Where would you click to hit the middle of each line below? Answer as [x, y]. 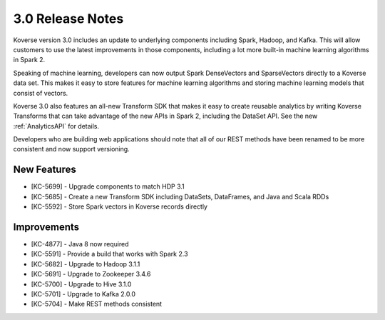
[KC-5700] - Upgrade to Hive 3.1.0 [81, 284]
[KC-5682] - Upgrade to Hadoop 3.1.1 [86, 264]
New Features [45, 170]
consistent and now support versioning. [71, 149]
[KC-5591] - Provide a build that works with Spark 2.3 [109, 254]
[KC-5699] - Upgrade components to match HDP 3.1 [108, 186]
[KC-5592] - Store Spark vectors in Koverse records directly [119, 206]
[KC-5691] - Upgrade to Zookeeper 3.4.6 [91, 274]
